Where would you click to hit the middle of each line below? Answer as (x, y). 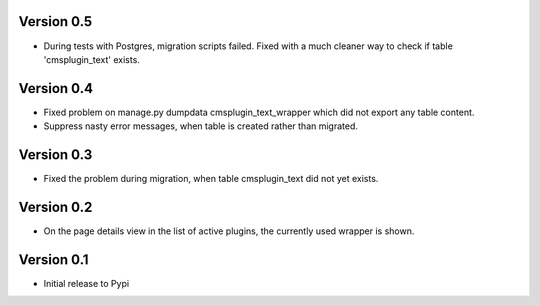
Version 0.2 (55, 206)
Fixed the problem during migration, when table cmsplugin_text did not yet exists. (211, 179)
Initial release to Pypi (86, 283)
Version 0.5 (55, 21)
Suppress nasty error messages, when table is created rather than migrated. (201, 126)
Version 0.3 (55, 155)
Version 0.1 (53, 259)
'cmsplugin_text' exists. (91, 59)
